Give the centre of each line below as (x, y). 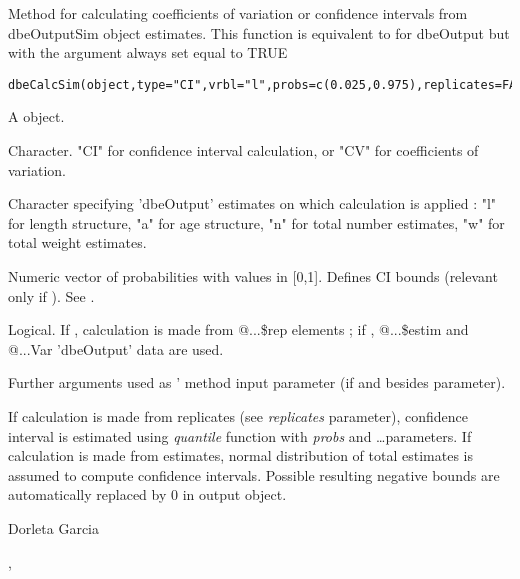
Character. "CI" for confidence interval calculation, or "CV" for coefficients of (243, 150)
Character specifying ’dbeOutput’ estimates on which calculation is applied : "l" (252, 203)
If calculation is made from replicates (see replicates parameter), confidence (238, 415)
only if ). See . (51, 295)
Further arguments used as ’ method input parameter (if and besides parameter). (257, 382)
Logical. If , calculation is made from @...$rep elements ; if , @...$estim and (238, 329)
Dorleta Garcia (53, 527)
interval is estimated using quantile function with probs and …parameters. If (240, 435)
